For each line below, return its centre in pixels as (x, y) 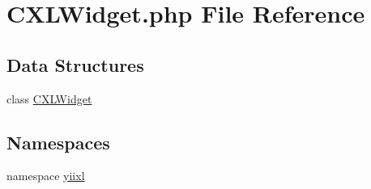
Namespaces (58, 142)
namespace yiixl (46, 176)
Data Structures (75, 64)
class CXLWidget (49, 98)
